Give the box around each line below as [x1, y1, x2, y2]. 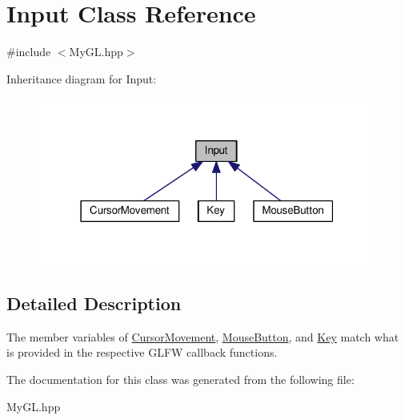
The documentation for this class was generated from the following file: [6, 371, 355, 388]
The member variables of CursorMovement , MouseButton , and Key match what [6, 328, 399, 345]
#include [6, 43, 51, 60]
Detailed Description [6, 291, 182, 316]
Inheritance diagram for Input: [6, 70, 157, 87]
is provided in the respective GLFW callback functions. [6, 344, 278, 361]
